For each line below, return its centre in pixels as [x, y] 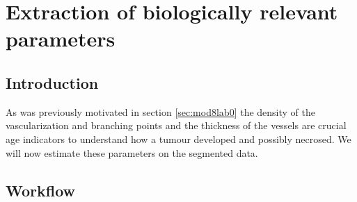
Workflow [41, 190]
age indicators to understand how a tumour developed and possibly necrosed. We [178, 138]
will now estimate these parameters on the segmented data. [132, 152]
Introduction [52, 82]
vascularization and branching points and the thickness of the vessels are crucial [176, 125]
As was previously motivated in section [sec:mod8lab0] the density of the [160, 111]
